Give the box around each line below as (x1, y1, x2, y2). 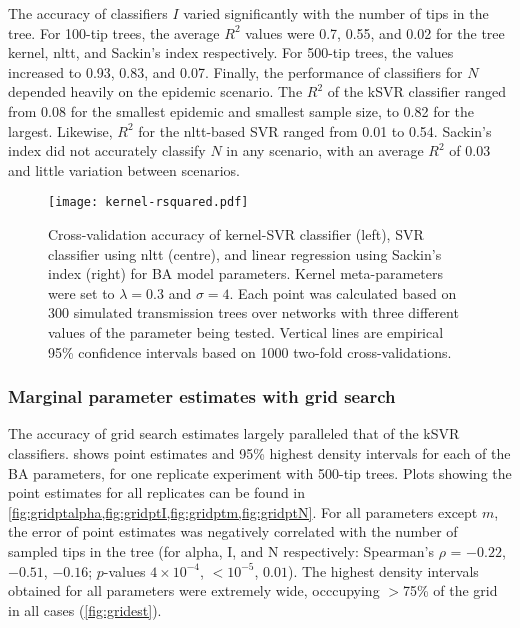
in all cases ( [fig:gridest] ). (8, 599, 162, 620)
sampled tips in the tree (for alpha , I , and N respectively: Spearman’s (8, 540, 434, 561)
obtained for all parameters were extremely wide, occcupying (8, 580, 380, 601)
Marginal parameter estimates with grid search (8, 384, 396, 409)
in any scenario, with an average (226, 140, 424, 161)
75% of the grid (402, 580, 498, 601)
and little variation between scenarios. (8, 159, 241, 180)
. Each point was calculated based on (229, 282, 457, 303)
